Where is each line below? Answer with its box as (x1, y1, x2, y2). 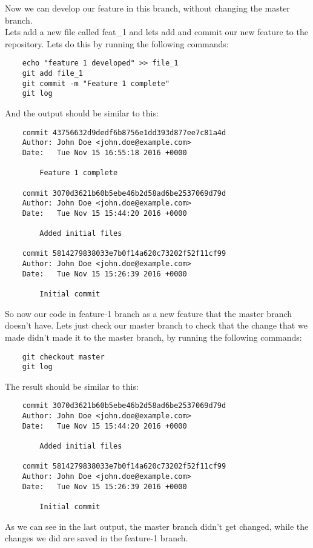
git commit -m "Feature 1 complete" (22, 79, 170, 88)
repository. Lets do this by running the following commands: (5, 37, 229, 50)
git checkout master (22, 352, 105, 361)
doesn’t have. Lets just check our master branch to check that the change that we (5, 319, 308, 332)
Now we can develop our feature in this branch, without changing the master (5, 2, 290, 14)
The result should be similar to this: (5, 379, 139, 392)
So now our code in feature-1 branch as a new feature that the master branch (5, 307, 292, 319)
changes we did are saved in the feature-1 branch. (5, 532, 188, 544)
